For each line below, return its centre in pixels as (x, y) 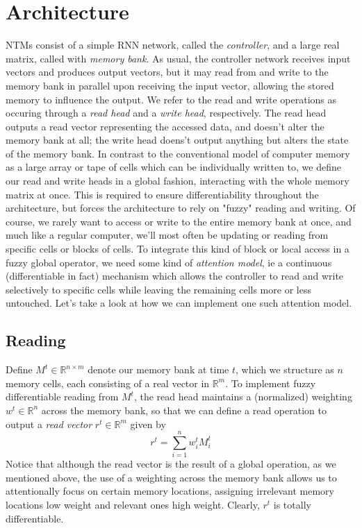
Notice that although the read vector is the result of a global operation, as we (171, 464)
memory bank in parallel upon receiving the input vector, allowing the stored (170, 85)
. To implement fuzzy (271, 383)
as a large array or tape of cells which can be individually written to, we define (173, 167)
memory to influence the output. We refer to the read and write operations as (171, 99)
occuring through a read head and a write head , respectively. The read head (166, 113)
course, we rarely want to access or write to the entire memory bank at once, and (179, 221)
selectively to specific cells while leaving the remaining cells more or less (158, 289)
